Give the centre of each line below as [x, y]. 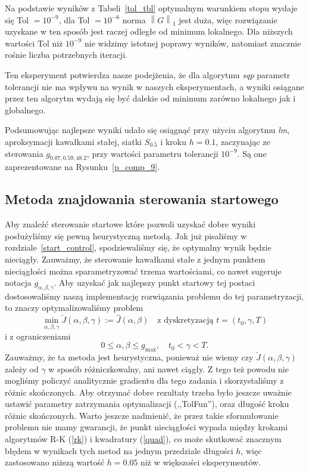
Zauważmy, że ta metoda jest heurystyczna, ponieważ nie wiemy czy [129, 357]
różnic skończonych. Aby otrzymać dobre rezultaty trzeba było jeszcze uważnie [148, 392]
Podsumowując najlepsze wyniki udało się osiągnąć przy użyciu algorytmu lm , [147, 130]
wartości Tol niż [34, 43]
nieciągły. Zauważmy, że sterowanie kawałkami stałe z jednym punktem [135, 259]
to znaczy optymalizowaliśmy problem [74, 308]
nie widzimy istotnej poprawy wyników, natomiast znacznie [193, 43]
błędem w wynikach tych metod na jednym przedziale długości [119, 450]
